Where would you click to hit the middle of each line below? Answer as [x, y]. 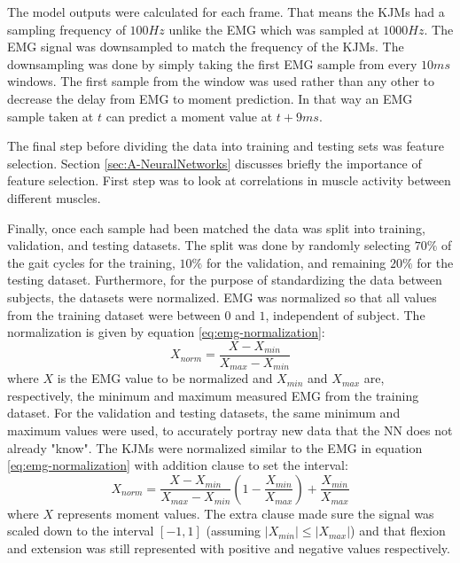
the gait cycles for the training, [91, 262]
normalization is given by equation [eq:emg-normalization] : [166, 332]
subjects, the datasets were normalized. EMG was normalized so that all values [222, 297]
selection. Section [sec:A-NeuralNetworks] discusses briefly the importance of [214, 163]
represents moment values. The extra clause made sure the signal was [246, 513]
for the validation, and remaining [296, 262]
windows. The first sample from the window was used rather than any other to [221, 81]
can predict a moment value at [189, 116]
